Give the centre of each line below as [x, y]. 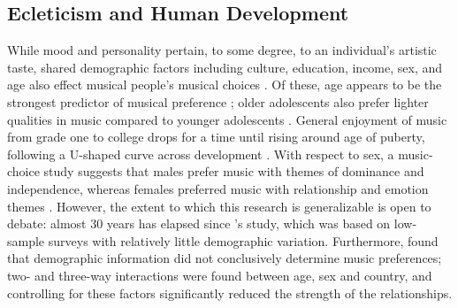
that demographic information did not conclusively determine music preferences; [225, 258]
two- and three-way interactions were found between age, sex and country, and [220, 275]
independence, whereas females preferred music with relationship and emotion [218, 188]
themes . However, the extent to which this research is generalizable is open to [219, 206]
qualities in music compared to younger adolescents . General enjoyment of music [227, 119]
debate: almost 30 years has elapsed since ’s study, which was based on [199, 223]
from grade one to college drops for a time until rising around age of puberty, [216, 137]
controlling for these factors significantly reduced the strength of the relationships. [230, 293]
